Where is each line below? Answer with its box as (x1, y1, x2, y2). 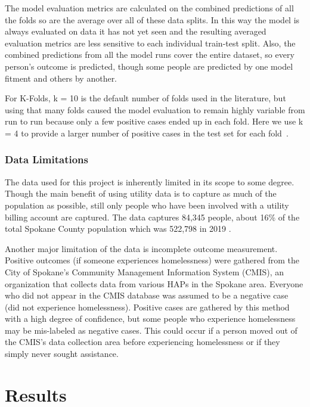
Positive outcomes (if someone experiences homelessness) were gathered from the (5, 254, 299, 266)
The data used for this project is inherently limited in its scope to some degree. (5, 175, 294, 188)
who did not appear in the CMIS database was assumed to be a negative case (5, 289, 289, 302)
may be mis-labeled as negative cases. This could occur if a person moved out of (5, 324, 297, 336)
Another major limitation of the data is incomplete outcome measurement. (5, 242, 278, 254)
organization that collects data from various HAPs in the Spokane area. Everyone (5, 277, 303, 290)
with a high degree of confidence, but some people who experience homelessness (5, 312, 296, 325)
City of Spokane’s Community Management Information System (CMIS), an (5, 265, 284, 278)
